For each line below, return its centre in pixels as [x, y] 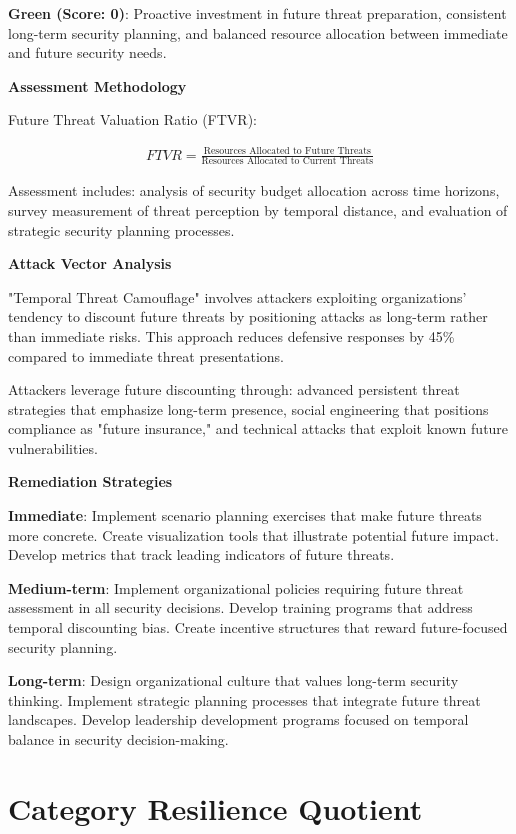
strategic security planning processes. [121, 229]
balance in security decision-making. [118, 739]
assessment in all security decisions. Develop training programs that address [240, 607]
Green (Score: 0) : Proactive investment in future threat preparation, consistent [257, 13]
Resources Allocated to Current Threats [287, 161]
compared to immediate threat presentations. [146, 355]
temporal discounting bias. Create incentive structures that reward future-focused [258, 627]
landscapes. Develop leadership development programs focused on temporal [238, 719]
